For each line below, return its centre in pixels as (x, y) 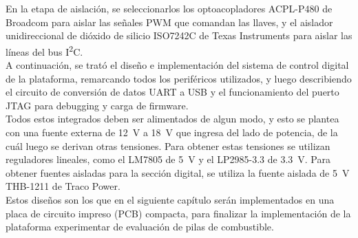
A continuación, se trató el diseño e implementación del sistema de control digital (177, 65)
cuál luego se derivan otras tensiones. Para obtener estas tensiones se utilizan (168, 145)
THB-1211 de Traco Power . (63, 186)
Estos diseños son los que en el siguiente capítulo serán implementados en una (170, 199)
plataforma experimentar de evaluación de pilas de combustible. (140, 227)
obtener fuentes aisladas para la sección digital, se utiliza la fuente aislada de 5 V (178, 172)
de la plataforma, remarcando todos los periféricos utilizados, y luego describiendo (179, 78)
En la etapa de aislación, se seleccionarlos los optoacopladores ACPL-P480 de (169, 8)
